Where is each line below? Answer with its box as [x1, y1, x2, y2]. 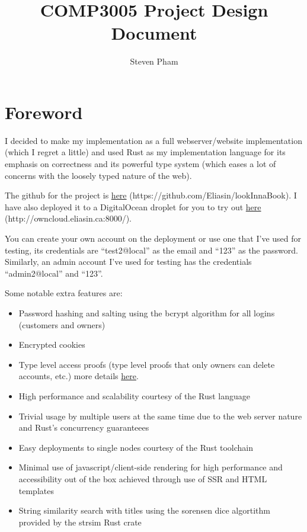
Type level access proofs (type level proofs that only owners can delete [18, 358, 275, 370]
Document [111, 21, 197, 45]
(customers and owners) [18, 318, 105, 331]
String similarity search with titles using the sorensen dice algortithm [18, 504, 270, 517]
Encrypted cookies [18, 338, 85, 351]
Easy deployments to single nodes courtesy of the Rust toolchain [18, 441, 254, 453]
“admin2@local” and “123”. [5, 267, 103, 279]
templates [18, 484, 54, 496]
